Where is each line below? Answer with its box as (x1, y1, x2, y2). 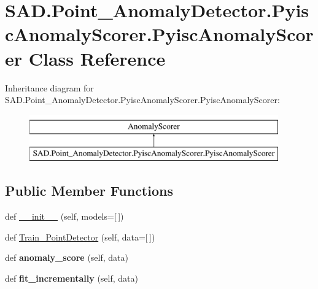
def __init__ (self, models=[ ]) (5, 210, 124, 223)
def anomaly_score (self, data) (5, 251, 128, 264)
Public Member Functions (5, 181, 173, 200)
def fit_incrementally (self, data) (5, 271, 138, 284)
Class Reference (28, 45, 166, 71)
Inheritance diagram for (5, 81, 94, 94)
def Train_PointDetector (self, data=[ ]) (5, 230, 155, 243)
